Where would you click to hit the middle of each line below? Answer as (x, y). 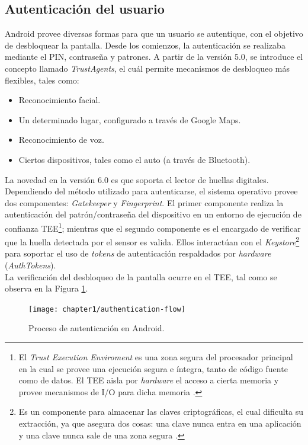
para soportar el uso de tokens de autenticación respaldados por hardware (138, 253)
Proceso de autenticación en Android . (97, 328)
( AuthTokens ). (31, 265)
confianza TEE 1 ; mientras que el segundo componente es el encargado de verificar (153, 227)
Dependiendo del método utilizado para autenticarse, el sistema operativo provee (151, 191)
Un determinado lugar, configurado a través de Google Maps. (130, 119)
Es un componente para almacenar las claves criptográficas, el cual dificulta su (161, 412)
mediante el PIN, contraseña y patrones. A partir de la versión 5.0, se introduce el (154, 57)
